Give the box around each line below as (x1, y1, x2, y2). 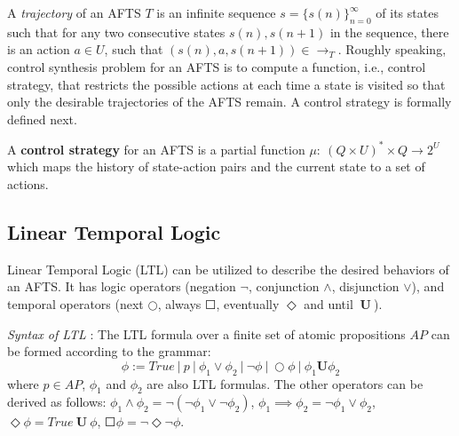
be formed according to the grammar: (7, 342, 211, 361)
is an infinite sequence (156, 4, 276, 21)
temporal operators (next (7, 295, 144, 313)
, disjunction (331, 277, 400, 296)
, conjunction (248, 277, 320, 296)
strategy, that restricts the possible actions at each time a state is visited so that (7, 75, 446, 93)
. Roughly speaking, (337, 40, 447, 59)
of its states (376, 4, 439, 21)
